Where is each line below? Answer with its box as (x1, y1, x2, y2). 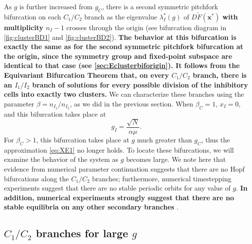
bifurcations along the (4, 173, 69, 183)
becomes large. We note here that (126, 154, 226, 164)
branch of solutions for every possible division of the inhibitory (32, 79, 248, 89)
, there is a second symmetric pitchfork (102, 1, 218, 11)
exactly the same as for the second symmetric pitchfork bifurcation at (4, 41, 244, 52)
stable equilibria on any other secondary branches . (4, 202, 179, 212)
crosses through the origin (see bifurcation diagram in (66, 22, 226, 33)
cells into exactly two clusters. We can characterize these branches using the (4, 89, 244, 99)
